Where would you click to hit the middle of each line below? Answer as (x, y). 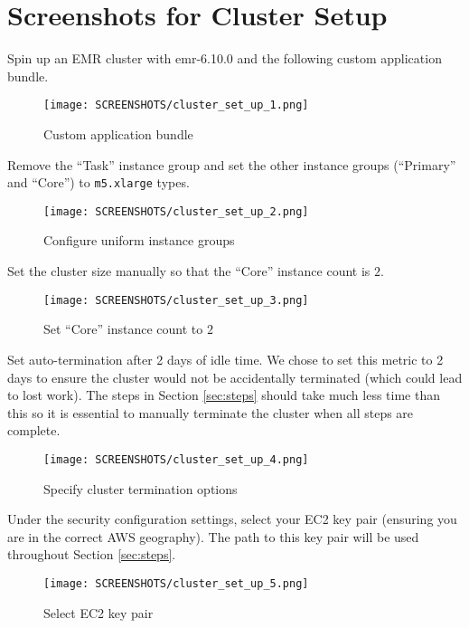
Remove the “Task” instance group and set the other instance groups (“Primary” (232, 164)
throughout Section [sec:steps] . (92, 554)
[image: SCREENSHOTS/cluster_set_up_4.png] (176, 459)
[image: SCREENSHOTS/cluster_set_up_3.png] (176, 300)
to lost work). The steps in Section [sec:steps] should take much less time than (224, 395)
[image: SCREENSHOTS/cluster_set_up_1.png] (176, 105)
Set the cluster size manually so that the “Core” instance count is (189, 271)
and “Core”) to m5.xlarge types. (98, 182)
